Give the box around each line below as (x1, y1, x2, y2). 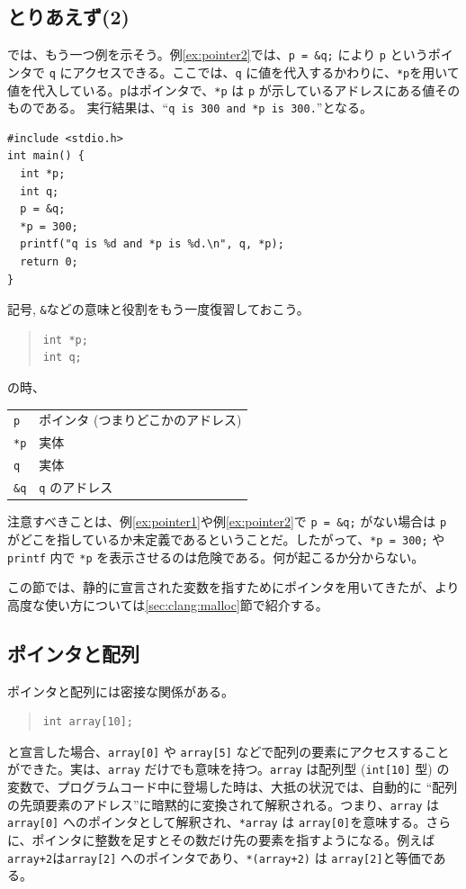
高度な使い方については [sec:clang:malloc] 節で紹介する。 (7, 595, 328, 614)
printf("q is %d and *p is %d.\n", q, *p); (20, 238, 284, 251)
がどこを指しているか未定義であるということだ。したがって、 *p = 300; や (7, 529, 445, 548)
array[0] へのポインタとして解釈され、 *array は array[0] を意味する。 (7, 813, 426, 831)
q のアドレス (39, 478, 113, 497)
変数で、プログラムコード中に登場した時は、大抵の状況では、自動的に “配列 (7, 777, 458, 796)
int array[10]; (42, 715, 134, 729)
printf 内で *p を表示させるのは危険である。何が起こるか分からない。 (7, 547, 425, 566)
